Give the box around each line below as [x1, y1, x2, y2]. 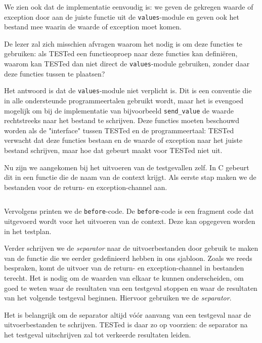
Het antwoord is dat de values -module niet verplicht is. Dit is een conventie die [4, 85, 252, 96]
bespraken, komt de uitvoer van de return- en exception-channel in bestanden [4, 262, 244, 273]
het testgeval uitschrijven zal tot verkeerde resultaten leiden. [4, 329, 191, 339]
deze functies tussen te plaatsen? [4, 68, 105, 79]
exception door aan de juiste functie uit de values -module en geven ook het [4, 11, 240, 22]
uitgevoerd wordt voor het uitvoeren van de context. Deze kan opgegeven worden [4, 216, 255, 226]
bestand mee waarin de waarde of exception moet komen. [4, 21, 182, 32]
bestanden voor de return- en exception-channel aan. [4, 181, 167, 192]
